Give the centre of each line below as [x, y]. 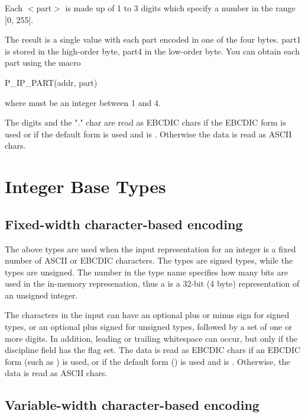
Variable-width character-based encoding [132, 405]
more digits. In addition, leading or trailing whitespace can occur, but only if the [151, 338]
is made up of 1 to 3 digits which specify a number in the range [180, 8]
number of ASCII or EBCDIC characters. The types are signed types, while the [149, 260]
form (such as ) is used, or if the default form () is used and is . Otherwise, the [147, 361]
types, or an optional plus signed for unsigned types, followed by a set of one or [149, 327]
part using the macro [43, 62]
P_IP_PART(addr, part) [51, 82]
